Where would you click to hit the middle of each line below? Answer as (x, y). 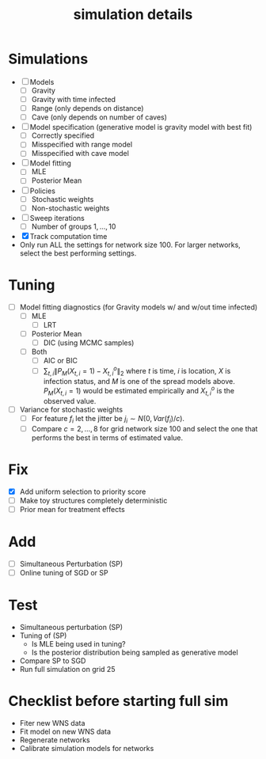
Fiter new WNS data (52, 723)
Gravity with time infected (74, 99)
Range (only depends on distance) (87, 108)
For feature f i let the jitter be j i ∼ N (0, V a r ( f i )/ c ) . (108, 419)
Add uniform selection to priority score (83, 491)
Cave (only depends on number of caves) (99, 117)
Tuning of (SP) (43, 636)
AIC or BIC (60, 361)
